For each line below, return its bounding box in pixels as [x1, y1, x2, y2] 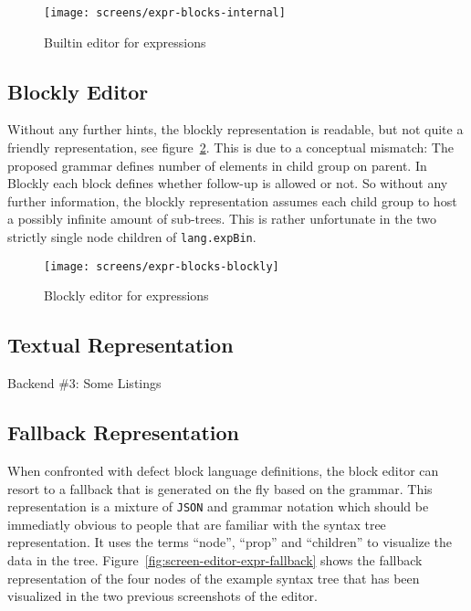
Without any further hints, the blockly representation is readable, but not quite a [7, 120, 464, 139]
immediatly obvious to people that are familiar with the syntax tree [7, 514, 386, 533]
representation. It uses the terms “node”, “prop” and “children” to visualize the [7, 532, 453, 552]
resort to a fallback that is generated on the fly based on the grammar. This [7, 479, 433, 498]
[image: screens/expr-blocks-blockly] [44, 259, 279, 273]
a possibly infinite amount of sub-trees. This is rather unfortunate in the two [7, 209, 437, 228]
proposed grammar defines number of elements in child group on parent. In [7, 155, 427, 174]
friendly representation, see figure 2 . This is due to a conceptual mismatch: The [7, 138, 454, 157]
